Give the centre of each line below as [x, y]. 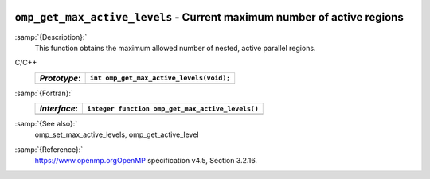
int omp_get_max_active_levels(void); [160, 78]
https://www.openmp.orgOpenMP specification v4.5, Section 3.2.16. [146, 161]
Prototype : [60, 78]
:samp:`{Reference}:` [49, 149]
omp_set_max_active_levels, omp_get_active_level [117, 134]
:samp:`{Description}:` [51, 37]
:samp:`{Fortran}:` [44, 93]
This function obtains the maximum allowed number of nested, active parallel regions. [175, 48]
